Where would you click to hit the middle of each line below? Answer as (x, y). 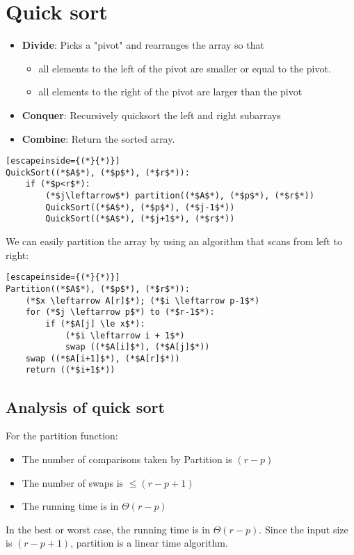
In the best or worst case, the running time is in (108, 529)
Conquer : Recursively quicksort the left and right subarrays (151, 115)
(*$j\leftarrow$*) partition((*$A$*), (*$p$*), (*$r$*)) (180, 196)
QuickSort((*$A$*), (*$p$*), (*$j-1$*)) (140, 207)
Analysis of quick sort (85, 406)
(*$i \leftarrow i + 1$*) (125, 335)
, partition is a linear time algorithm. (149, 543)
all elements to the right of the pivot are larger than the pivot (170, 92)
